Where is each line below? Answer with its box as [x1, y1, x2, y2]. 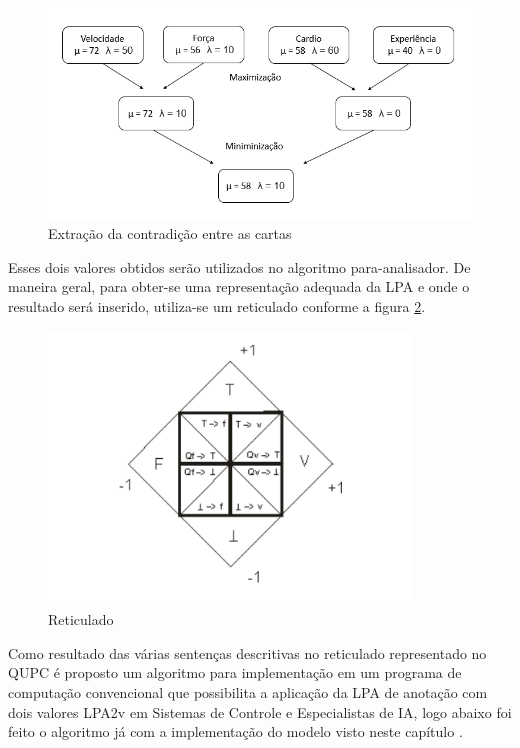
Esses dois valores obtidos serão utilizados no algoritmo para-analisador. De [8, 256, 471, 277]
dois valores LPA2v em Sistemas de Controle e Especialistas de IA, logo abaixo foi [8, 701, 512, 722]
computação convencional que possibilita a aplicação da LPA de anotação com [8, 682, 488, 703]
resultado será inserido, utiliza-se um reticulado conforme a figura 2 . [8, 296, 426, 317]
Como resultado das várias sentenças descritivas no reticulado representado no [8, 642, 487, 663]
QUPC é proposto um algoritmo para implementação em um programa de [8, 662, 462, 683]
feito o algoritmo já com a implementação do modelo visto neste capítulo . [8, 721, 463, 742]
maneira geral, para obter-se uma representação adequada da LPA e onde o [8, 276, 470, 297]
